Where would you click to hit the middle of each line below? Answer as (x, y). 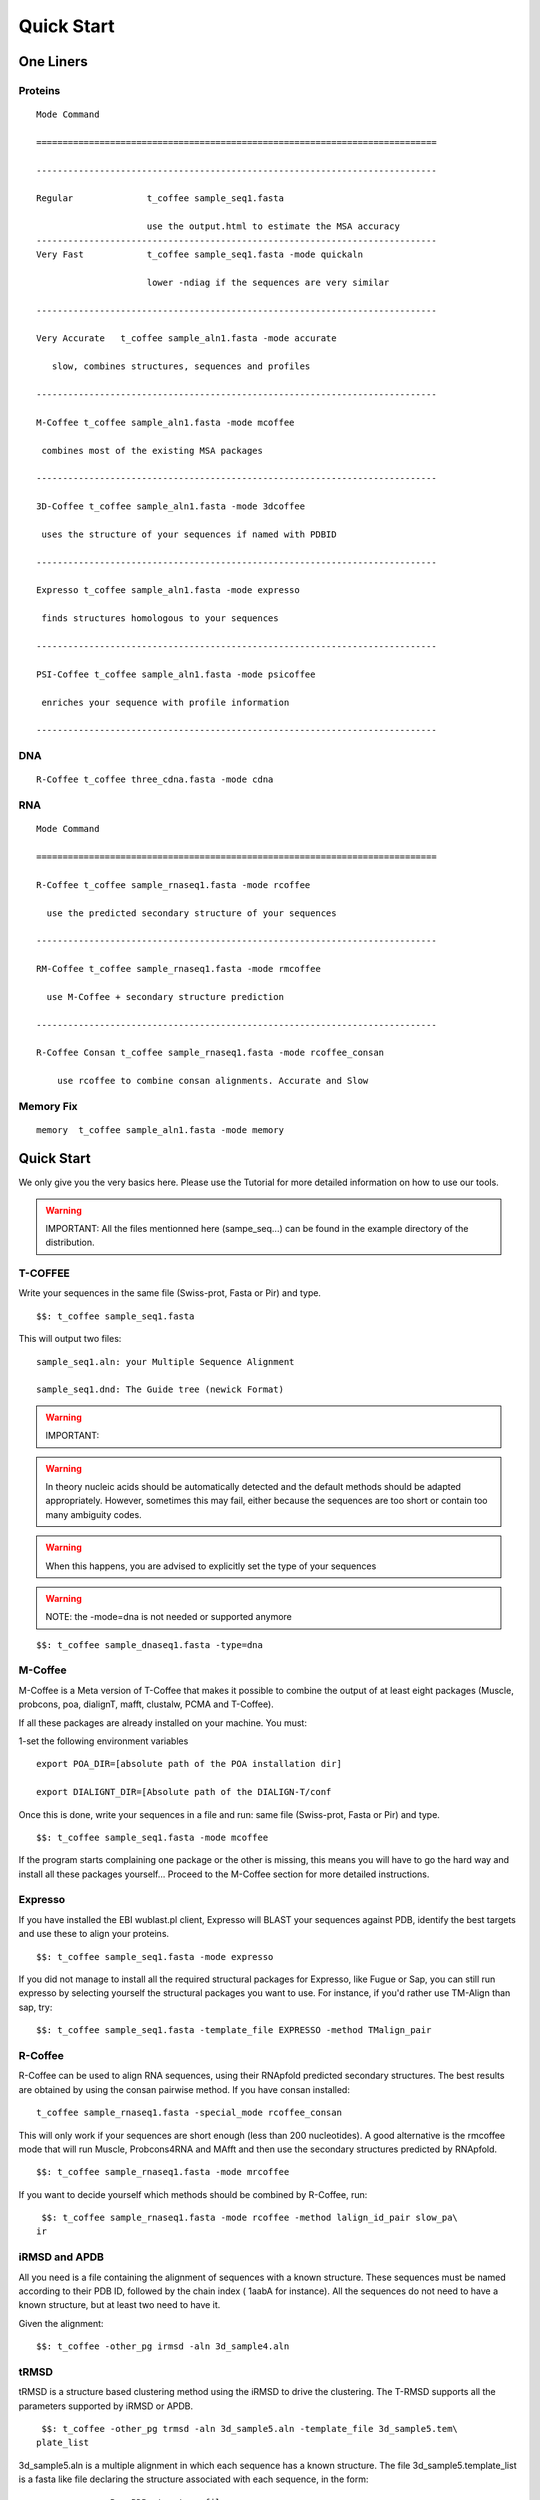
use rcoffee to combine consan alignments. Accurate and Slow (212, 1081)
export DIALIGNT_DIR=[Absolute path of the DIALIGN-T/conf (184, 1792)
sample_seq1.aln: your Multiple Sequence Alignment (165, 1361)
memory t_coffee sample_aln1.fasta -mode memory (160, 1130)
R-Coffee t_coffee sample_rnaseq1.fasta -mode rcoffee (173, 884)
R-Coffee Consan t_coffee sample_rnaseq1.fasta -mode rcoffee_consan (210, 1053)
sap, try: (35, 2007)
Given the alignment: (61, 2323)
